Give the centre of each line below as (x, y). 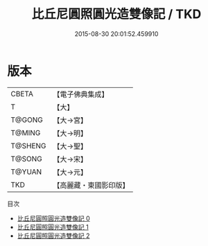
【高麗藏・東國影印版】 (91, 185)
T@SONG (27, 159)
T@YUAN (26, 172)
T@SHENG (28, 146)
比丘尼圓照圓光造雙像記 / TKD (116, 14)
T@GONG (27, 120)
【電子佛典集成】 (81, 94)
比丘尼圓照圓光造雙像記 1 (53, 227)
